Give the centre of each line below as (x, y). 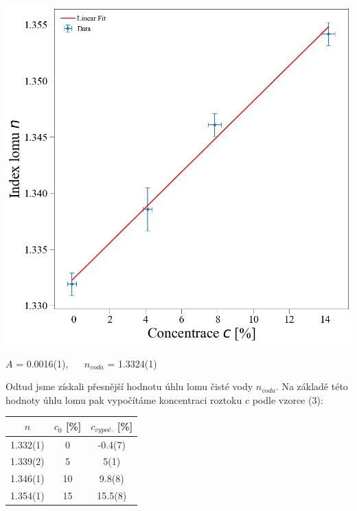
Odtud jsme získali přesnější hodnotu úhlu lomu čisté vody (129, 386)
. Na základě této (312, 386)
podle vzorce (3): (288, 399)
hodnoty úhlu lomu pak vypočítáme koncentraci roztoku (124, 399)
